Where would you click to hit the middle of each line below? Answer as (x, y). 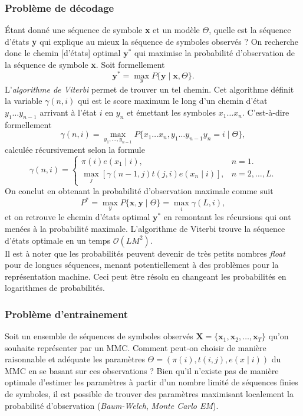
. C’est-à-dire (266, 112)
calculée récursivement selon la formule (75, 149)
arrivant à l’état (68, 112)
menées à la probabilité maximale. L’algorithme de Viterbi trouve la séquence (145, 228)
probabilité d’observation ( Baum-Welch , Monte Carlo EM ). (112, 405)
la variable (24, 101)
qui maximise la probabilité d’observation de (215, 53)
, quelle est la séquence (250, 30)
